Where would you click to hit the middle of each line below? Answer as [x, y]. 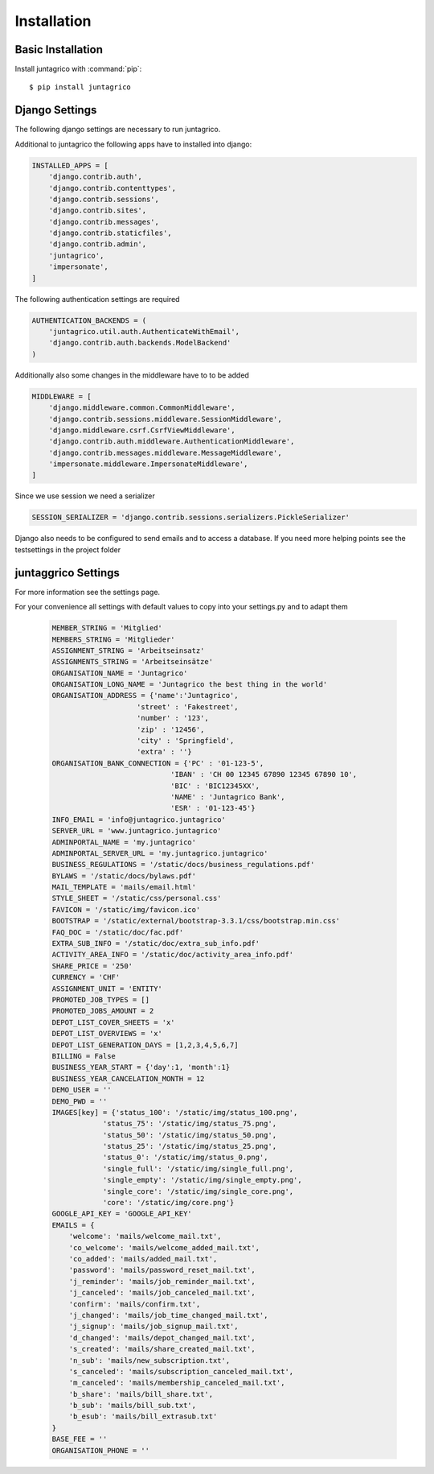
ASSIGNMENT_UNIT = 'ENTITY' [107, 989]
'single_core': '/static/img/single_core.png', [198, 1191]
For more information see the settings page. [88, 592]
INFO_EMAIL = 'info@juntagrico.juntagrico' [139, 820]
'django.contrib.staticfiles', [110, 233]
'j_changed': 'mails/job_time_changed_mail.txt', [168, 1315]
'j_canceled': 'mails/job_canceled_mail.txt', [162, 1293]
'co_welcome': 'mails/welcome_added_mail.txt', [164, 1247]
